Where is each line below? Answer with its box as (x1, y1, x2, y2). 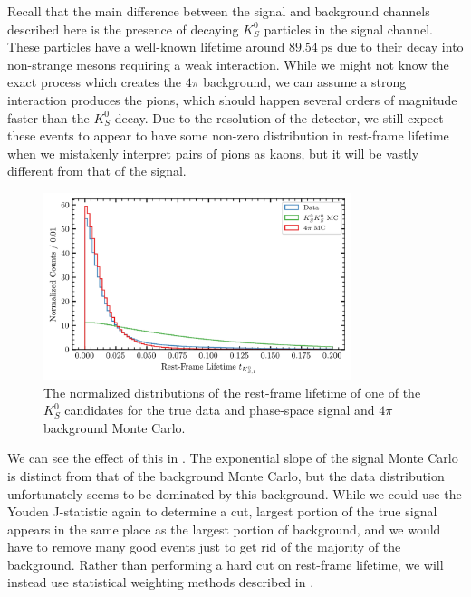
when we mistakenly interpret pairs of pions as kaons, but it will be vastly (7, 143, 419, 162)
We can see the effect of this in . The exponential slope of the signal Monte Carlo (7, 448, 458, 467)
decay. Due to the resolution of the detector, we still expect (114, 108, 444, 127)
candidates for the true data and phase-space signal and (64, 400, 375, 419)
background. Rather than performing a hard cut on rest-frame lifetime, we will (7, 554, 444, 573)
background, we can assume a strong (203, 72, 407, 91)
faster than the (7, 108, 90, 127)
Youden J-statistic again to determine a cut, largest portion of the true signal (7, 502, 437, 521)
